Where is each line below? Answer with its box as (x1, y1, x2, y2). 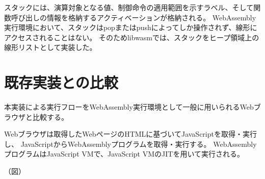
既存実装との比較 (4, 72, 118, 93)
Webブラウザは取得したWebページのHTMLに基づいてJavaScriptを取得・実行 (4, 129, 257, 139)
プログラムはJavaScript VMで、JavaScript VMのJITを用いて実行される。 (4, 148, 244, 159)
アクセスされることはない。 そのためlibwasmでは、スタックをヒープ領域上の (4, 32, 259, 42)
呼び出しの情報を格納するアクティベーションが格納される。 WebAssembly (11, 12, 256, 22)
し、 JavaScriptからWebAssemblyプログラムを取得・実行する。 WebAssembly (4, 138, 257, 149)
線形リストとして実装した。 (4, 42, 97, 53)
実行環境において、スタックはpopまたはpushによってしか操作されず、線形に (4, 22, 257, 33)
